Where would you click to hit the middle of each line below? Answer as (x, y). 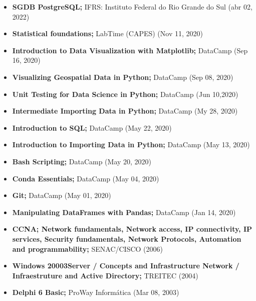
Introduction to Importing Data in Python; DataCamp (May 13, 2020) (131, 144)
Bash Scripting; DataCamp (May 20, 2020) (82, 161)
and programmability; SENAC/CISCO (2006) (88, 248)
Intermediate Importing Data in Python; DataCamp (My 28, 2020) (125, 111)
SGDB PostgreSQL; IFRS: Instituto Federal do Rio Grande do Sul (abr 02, (132, 7)
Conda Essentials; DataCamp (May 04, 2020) (86, 178)
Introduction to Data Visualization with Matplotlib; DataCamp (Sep (130, 50)
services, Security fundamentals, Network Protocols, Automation (127, 238)
